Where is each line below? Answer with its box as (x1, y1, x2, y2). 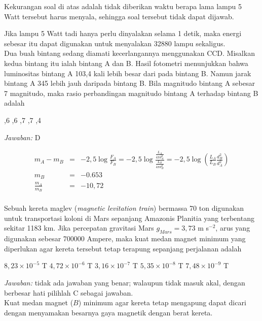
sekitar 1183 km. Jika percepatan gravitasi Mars (4, 222, 154, 233)
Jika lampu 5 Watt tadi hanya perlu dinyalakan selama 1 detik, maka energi (4, 28, 242, 39)
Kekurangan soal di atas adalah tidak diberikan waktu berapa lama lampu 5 (4, 1, 242, 11)
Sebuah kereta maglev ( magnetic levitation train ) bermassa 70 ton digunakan (4, 203, 244, 213)
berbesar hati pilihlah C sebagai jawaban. (4, 287, 133, 298)
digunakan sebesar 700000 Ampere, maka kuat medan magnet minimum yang (4, 233, 246, 244)
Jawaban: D (4, 132, 41, 142)
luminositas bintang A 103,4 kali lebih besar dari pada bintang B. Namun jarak (4, 68, 251, 78)
